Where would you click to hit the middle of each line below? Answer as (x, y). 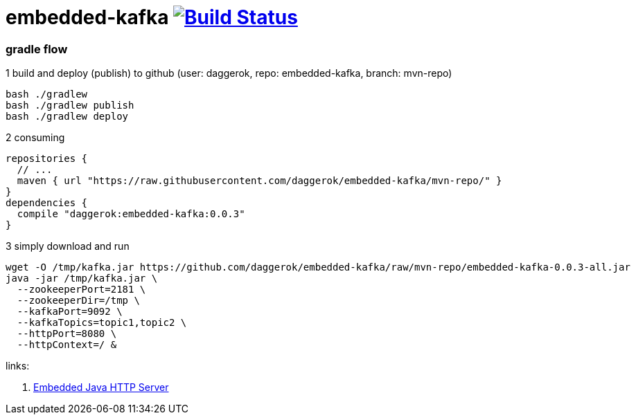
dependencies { (47, 203)
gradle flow (37, 49)
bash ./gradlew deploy (67, 117)
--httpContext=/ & (67, 345)
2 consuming (35, 138)
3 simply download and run (68, 246)
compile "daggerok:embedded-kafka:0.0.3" (131, 214)
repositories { (47, 159)
